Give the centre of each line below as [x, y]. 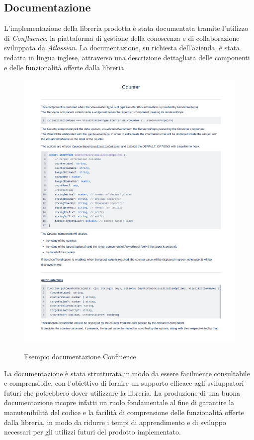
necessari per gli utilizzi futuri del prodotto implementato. [92, 432]
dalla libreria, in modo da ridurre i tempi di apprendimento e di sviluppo [115, 422]
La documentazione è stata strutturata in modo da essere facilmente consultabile [127, 373]
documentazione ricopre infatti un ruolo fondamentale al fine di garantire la [119, 402]
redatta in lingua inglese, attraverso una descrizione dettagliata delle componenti [127, 57]
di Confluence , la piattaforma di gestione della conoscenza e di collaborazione [122, 38]
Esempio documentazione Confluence [80, 356]
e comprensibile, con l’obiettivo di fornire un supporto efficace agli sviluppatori [124, 383]
